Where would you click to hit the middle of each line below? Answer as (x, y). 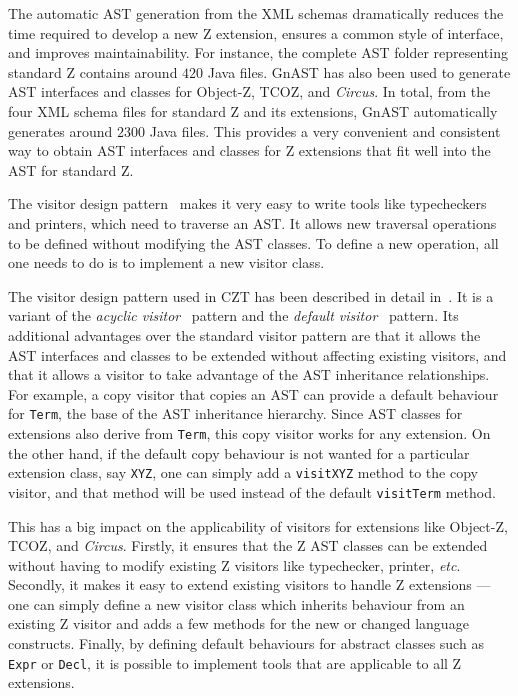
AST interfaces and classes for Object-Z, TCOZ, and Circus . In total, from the (249, 91)
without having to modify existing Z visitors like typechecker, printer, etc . (234, 564)
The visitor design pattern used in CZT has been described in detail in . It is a (251, 295)
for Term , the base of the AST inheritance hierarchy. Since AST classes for (235, 413)
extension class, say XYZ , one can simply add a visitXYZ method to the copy (243, 472)
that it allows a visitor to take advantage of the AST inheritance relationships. (249, 374)
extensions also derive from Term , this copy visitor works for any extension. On (249, 432)
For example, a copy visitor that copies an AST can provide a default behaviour (253, 393)
